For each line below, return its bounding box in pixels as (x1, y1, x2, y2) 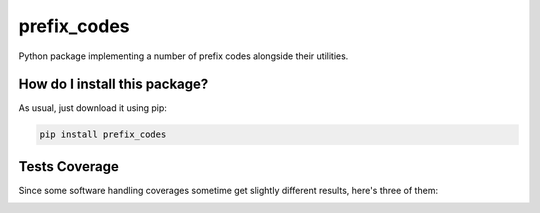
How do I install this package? (18, 76, 209, 93)
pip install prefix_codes (39, 129, 167, 140)
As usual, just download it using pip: (18, 102, 167, 114)
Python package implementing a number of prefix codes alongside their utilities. (18, 50, 349, 62)
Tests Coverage (18, 158, 119, 175)
